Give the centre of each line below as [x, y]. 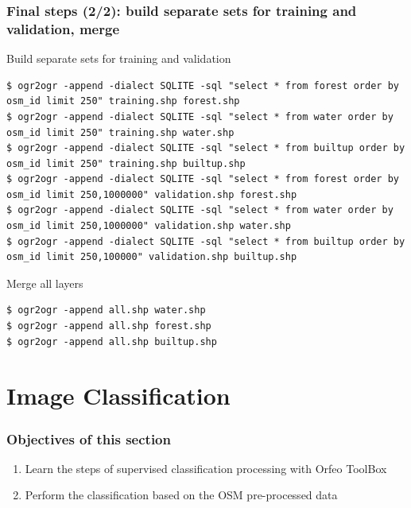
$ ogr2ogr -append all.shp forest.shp [109, 326]
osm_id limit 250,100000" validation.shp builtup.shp [152, 257]
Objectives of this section [89, 438]
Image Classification [118, 396]
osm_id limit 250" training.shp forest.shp [123, 101]
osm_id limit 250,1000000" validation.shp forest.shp [152, 194]
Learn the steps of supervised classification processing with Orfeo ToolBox [206, 468]
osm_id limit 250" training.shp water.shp [120, 132]
